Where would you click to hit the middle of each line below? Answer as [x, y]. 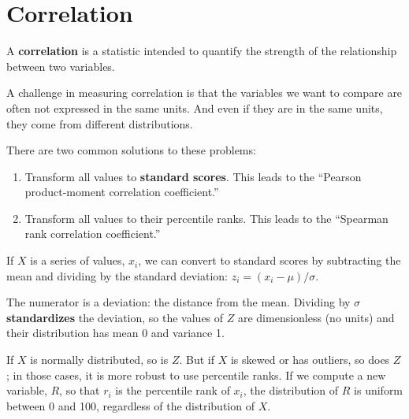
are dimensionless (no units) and [316, 317]
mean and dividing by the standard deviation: [117, 275]
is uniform [379, 390]
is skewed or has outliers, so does [310, 360]
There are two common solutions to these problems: [131, 150]
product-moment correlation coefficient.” [122, 192]
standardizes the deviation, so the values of [115, 317]
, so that [80, 390]
